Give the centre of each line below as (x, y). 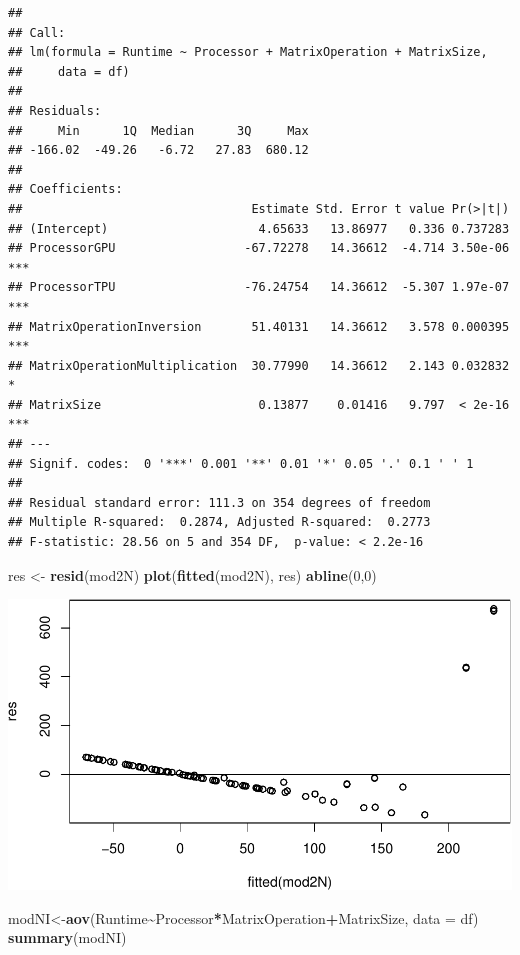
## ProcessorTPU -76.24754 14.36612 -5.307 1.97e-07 (259, 287)
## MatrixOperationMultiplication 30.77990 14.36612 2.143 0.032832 (259, 365)
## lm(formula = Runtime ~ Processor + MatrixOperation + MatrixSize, (248, 52)
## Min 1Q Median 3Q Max (158, 130)
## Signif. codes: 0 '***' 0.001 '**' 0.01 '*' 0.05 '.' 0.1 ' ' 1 (241, 463)
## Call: (37, 32)
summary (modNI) (67, 937)
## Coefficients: (65, 189)
